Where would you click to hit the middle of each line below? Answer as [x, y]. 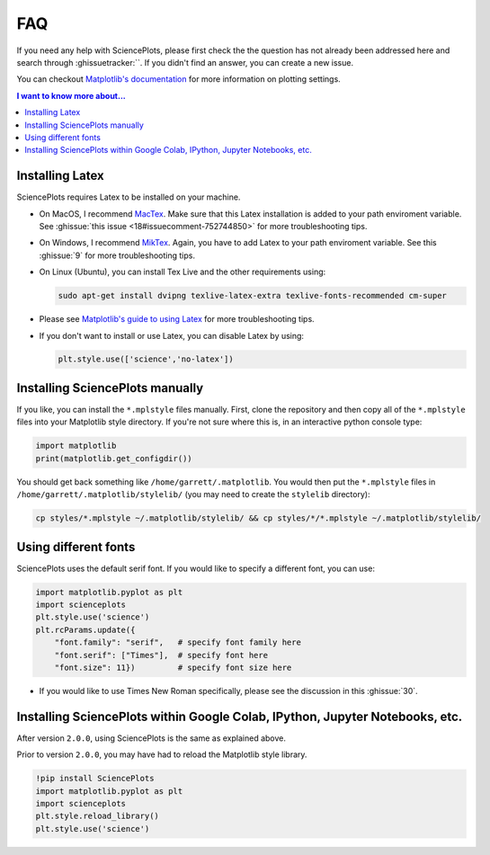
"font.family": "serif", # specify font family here [178, 642]
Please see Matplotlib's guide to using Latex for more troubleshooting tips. [177, 319]
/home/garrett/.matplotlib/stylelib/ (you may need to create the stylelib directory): [193, 494]
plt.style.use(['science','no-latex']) [146, 359]
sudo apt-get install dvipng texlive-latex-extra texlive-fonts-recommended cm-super [252, 296]
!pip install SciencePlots [95, 779]
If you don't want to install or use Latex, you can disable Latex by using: [172, 335]
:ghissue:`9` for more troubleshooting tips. [117, 255]
